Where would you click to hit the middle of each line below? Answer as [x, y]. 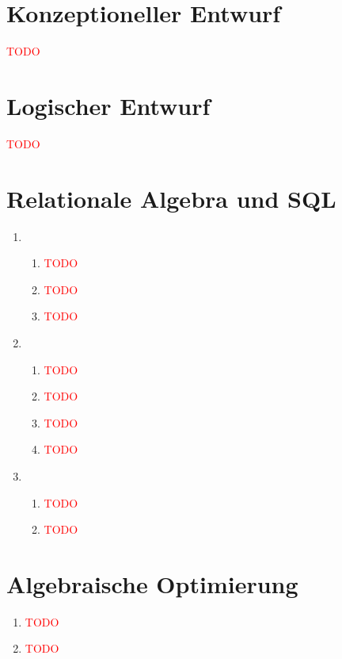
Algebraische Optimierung [152, 583]
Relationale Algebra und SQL [171, 198]
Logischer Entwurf [108, 105]
